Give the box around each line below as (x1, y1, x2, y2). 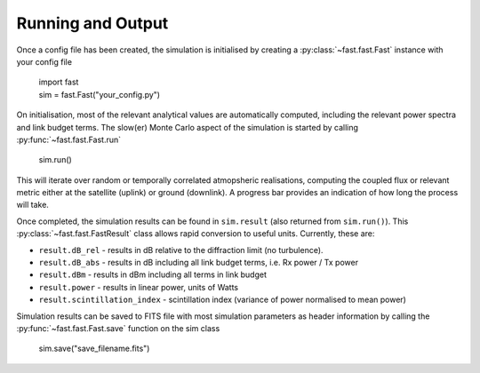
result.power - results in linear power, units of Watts (38, 282, 239, 292)
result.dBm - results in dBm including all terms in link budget (38, 269, 267, 280)
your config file (16, 56, 73, 67)
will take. (16, 200, 49, 210)
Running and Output (16, 13, 169, 33)
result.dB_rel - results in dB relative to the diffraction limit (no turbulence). (38, 244, 324, 255)
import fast (38, 76, 79, 88)
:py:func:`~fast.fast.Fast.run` (16, 134, 122, 145)
